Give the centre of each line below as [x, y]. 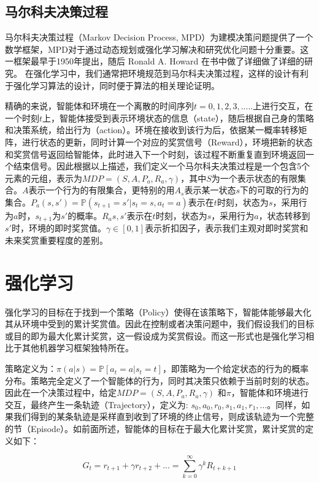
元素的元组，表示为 [44, 178]
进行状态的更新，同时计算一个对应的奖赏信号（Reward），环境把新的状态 [167, 141]
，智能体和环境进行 [270, 392]
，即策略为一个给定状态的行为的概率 [235, 369]
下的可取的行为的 [274, 190]
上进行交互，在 [283, 106]
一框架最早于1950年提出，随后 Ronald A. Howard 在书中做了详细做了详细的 [155, 61]
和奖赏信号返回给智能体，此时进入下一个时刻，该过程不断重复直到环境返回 [155, 154]
